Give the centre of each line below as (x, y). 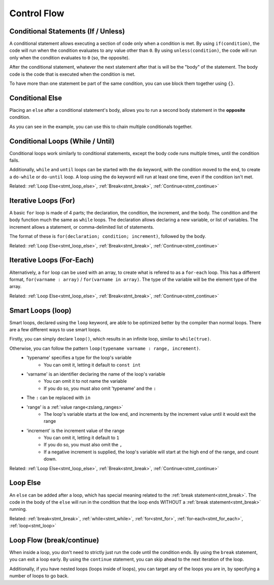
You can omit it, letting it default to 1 (81, 438)
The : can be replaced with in (59, 398)
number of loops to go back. (39, 576)
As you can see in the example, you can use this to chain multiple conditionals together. (101, 127)
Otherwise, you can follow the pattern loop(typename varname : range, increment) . (105, 348)
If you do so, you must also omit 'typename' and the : (100, 388)
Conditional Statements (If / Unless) (67, 31)
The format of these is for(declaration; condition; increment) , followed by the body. (108, 236)
